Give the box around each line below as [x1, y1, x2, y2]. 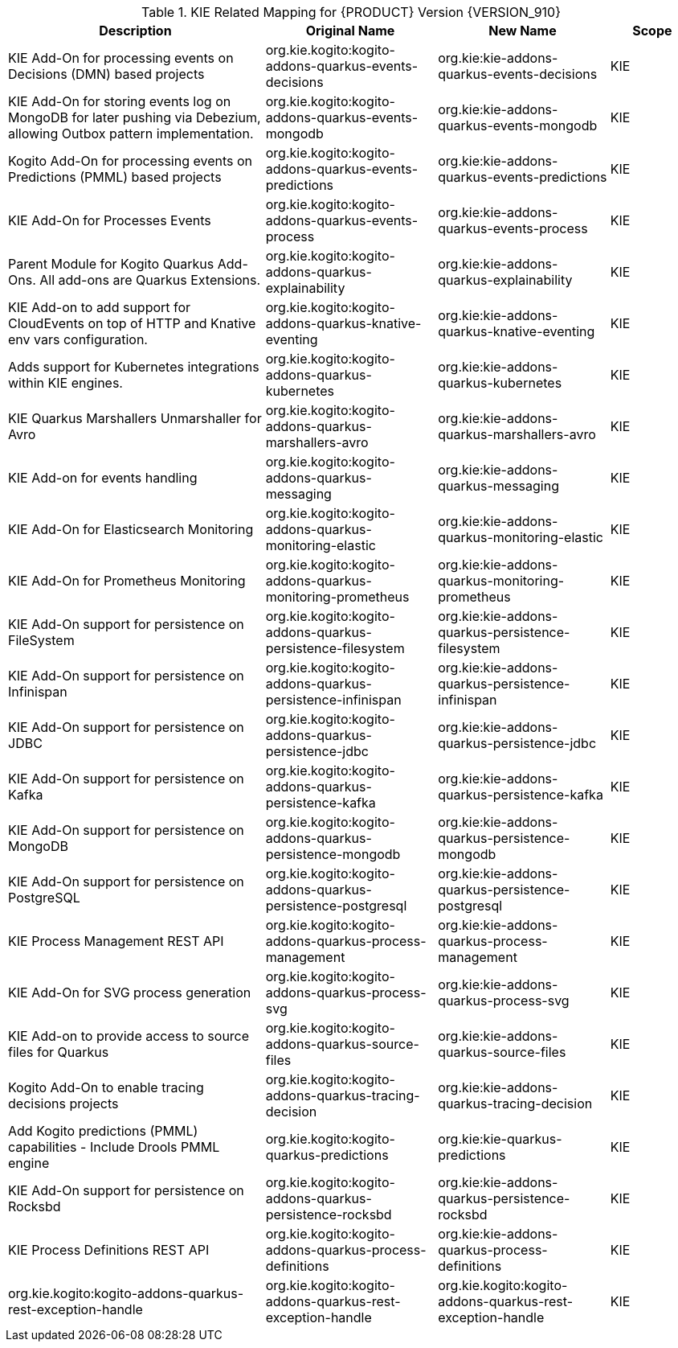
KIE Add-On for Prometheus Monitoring [8, 573, 246, 589]
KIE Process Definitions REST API [8, 1242, 210, 1258]
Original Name [305, 23, 395, 39]
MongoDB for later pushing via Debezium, [8, 109, 261, 125]
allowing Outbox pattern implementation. [8, 125, 254, 142]
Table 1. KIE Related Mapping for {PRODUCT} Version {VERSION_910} [141, 4, 561, 20]
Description [99, 23, 172, 39]
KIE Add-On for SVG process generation [8, 984, 251, 1001]
